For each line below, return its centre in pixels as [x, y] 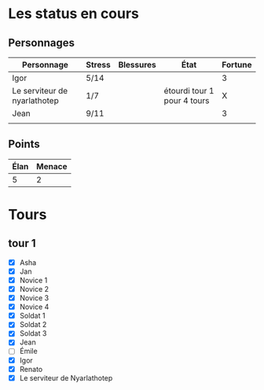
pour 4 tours [187, 101]
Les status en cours [74, 14]
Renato [31, 369]
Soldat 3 [33, 333]
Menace [52, 166]
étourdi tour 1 [189, 91]
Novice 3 [34, 298]
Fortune [237, 65]
